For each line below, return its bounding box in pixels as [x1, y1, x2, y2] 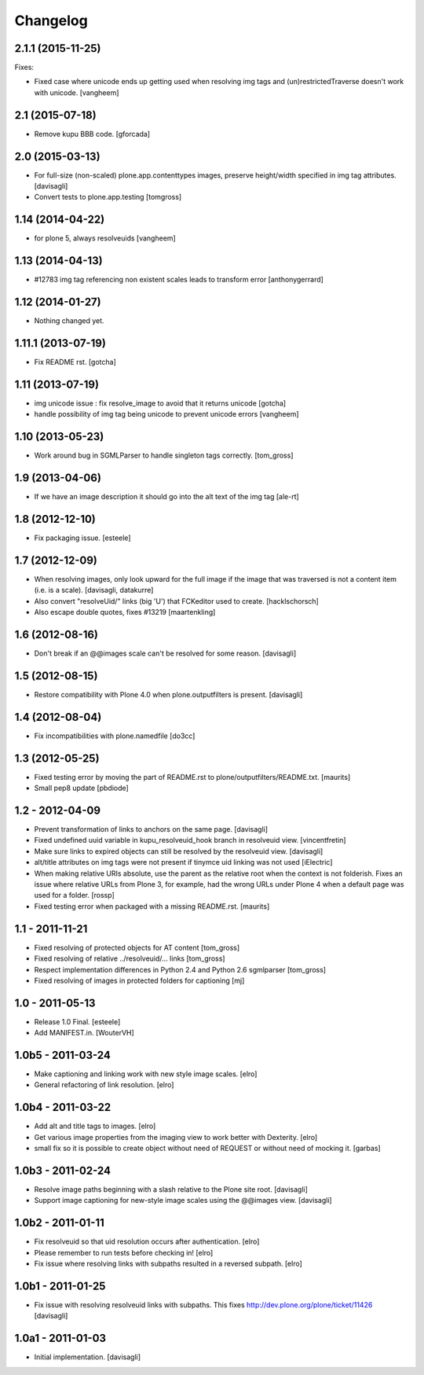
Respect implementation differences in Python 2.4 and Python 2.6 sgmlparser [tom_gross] [34, 965, 326, 974]
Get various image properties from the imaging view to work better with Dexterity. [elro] [34, 1132, 318, 1142]
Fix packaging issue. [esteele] [34, 533, 131, 542]
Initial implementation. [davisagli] [34, 1352, 141, 1362]
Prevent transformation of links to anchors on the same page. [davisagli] [34, 825, 269, 834]
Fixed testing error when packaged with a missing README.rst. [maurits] [34, 901, 270, 911]
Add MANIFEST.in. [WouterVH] [34, 1028, 135, 1038]
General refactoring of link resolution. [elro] [34, 1080, 174, 1090]
